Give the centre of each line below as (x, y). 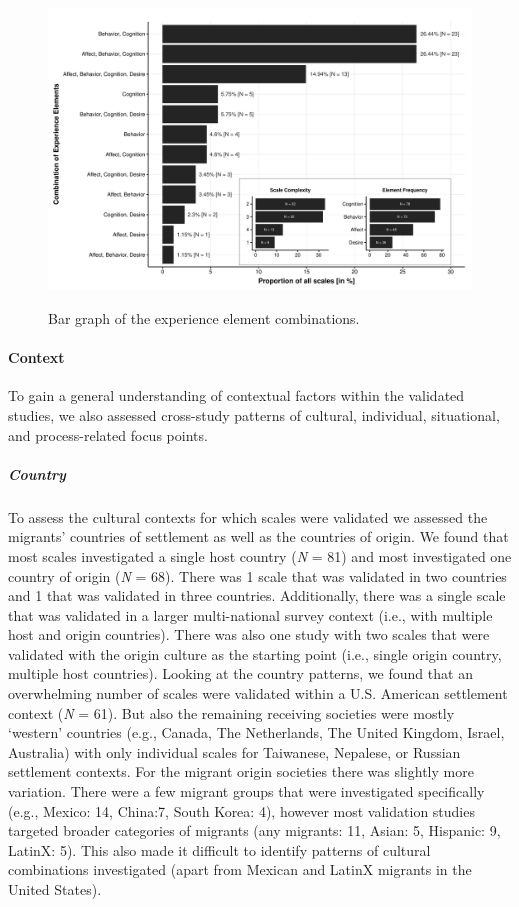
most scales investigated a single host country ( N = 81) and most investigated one (260, 555)
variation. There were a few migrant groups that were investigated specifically (246, 791)
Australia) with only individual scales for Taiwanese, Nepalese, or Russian (234, 751)
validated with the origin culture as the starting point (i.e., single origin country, (255, 653)
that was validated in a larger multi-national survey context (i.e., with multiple (250, 614)
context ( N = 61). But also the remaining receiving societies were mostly (231, 712)
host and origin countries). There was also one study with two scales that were (249, 634)
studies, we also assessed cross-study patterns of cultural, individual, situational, (254, 414)
